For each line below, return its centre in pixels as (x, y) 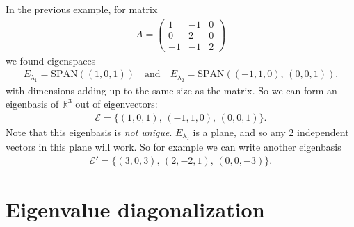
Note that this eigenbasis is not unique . (89, 132)
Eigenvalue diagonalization (135, 209)
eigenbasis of (32, 104)
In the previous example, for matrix (82, 9)
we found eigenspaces (51, 60)
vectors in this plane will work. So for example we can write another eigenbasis (174, 147)
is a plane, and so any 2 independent (271, 132)
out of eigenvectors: (116, 104)
